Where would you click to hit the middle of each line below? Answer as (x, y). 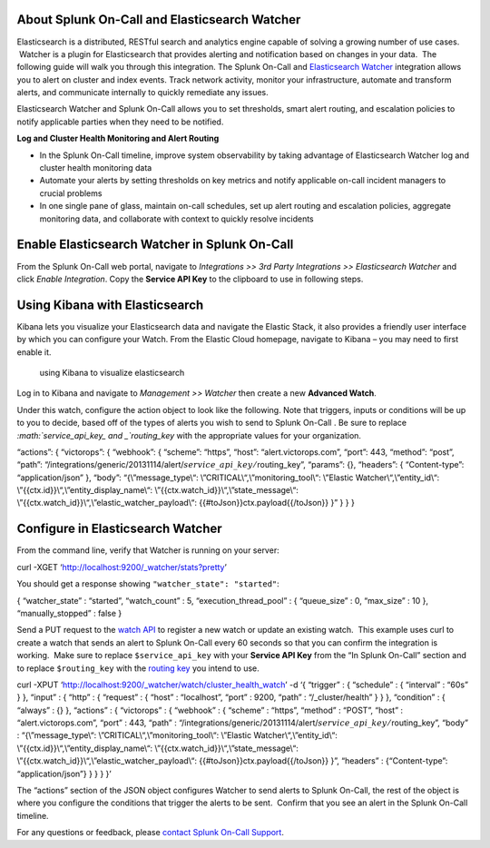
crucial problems (71, 193)
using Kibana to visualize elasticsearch (112, 372)
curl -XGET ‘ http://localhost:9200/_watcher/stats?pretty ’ (122, 567)
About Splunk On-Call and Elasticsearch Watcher (159, 20)
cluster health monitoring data (96, 168)
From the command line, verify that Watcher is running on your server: (148, 550)
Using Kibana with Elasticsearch (110, 305)
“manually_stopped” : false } (69, 613)
